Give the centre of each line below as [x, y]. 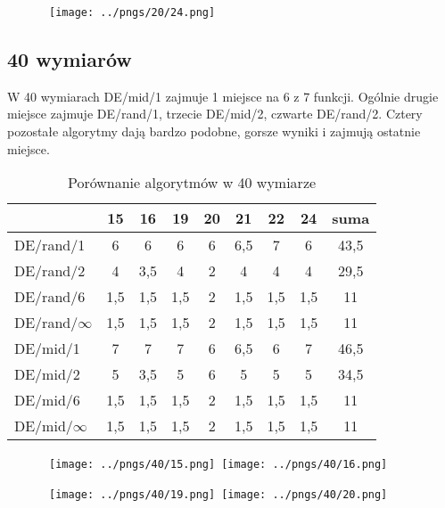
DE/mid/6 [47, 400]
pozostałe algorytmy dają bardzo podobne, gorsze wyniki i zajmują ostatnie [214, 131]
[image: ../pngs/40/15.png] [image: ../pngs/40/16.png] [218, 465]
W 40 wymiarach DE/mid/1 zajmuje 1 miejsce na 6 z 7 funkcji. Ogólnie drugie [223, 96]
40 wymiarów [70, 59]
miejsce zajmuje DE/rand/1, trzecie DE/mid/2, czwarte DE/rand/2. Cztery [215, 114]
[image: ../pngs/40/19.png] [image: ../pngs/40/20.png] [218, 494]
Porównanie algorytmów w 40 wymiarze [192, 183]
